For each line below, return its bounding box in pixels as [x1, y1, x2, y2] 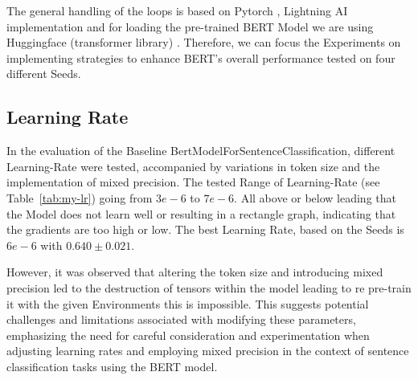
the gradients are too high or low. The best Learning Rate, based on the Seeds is [6, 221, 404, 238]
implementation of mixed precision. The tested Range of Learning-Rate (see [6, 174, 380, 190]
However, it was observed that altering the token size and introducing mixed [6, 264, 383, 280]
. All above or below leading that [234, 189, 396, 206]
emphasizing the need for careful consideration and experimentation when [6, 326, 370, 343]
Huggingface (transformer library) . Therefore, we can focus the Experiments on [6, 34, 401, 51]
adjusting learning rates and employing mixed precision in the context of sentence [6, 342, 409, 359]
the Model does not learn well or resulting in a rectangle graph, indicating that [6, 205, 396, 222]
